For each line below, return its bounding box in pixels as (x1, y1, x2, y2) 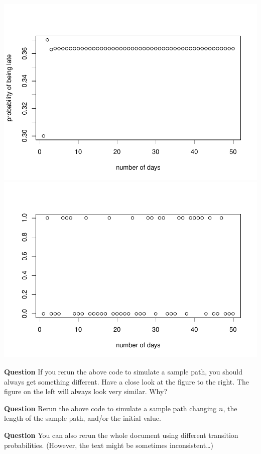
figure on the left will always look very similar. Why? (4, 386, 167, 397)
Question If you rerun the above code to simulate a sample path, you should (4, 366, 243, 377)
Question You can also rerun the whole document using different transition (4, 430, 238, 440)
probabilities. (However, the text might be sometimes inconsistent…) (4, 439, 213, 450)
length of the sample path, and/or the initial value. (4, 413, 161, 423)
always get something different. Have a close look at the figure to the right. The (4, 376, 249, 387)
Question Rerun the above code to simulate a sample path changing (4, 403, 217, 413)
